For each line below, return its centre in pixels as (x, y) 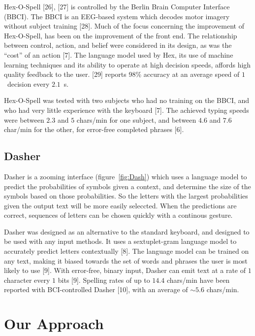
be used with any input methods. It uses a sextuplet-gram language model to (120, 241)
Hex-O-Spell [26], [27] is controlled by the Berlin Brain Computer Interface (117, 6)
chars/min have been (198, 280)
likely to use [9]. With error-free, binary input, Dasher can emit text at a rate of (125, 270)
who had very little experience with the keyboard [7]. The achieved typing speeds (127, 110)
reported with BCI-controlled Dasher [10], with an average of (96, 289)
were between (24, 119)
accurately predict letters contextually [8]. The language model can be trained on (127, 251)
